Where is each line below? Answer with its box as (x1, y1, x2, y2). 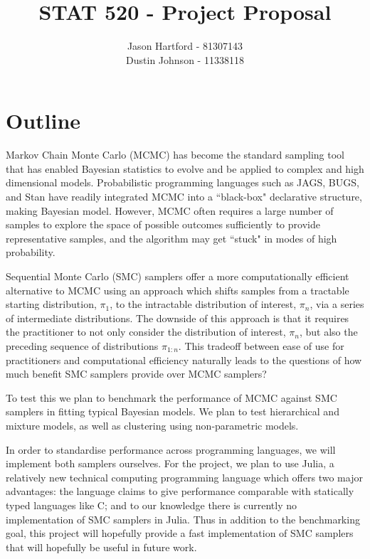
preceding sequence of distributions (6, 338, 159, 353)
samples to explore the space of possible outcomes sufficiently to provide (6, 217, 320, 232)
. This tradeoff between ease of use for (178, 338, 344, 353)
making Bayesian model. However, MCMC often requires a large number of (6, 203, 334, 218)
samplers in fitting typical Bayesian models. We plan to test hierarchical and (6, 404, 339, 419)
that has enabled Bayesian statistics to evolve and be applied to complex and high (6, 161, 364, 176)
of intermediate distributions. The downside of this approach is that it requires (6, 310, 349, 325)
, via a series (310, 297, 364, 312)
